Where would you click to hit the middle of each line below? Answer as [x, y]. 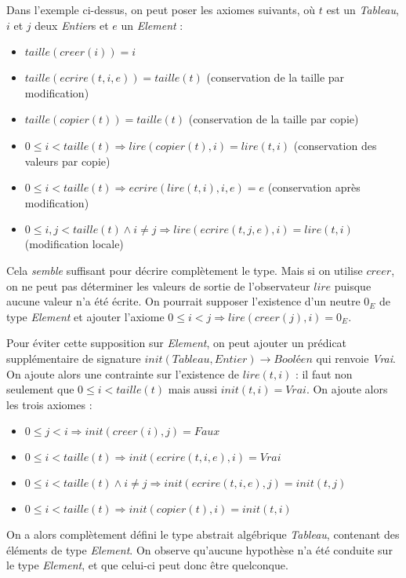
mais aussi [193, 389]
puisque [353, 285]
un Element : [152, 25]
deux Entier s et [72, 25]
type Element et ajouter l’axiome [85, 316]
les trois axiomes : [49, 404]
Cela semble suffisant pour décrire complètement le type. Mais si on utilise [185, 270]
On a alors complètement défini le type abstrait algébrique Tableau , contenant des [203, 534]
